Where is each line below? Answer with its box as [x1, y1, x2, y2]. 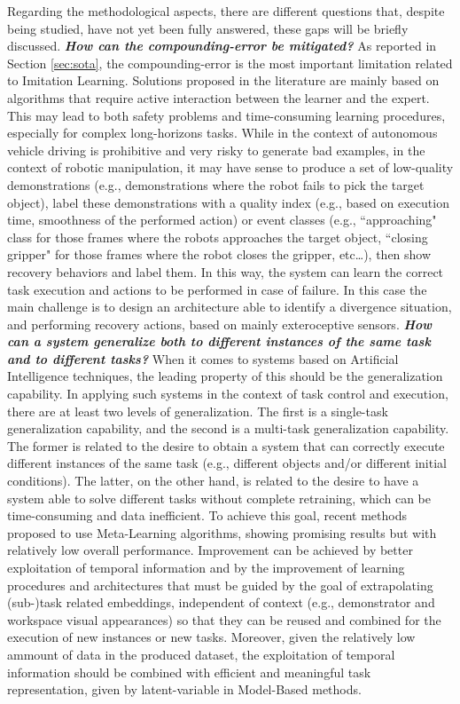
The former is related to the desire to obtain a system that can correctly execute [7, 436, 445, 455]
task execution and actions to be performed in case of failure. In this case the [7, 280, 427, 298]
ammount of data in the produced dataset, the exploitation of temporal [7, 645, 395, 663]
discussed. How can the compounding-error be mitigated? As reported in [7, 36, 437, 55]
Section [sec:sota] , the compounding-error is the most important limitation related [7, 53, 453, 72]
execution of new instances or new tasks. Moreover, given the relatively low [7, 628, 416, 646]
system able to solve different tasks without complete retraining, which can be [7, 488, 432, 507]
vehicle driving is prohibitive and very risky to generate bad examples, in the [7, 140, 425, 159]
